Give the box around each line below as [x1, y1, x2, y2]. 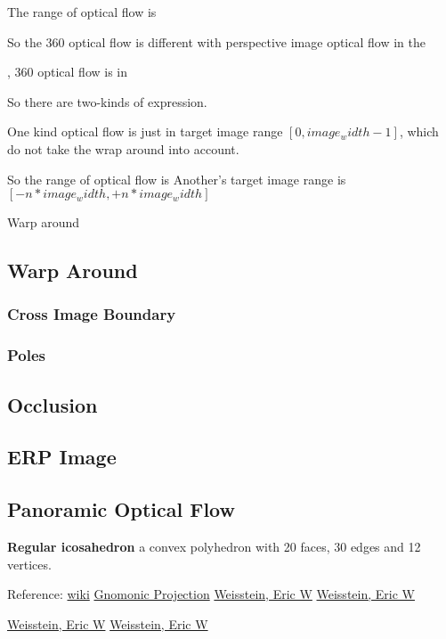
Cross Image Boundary [7, 303, 176, 325]
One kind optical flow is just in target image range [7, 122, 283, 141]
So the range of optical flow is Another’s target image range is [7, 169, 346, 188]
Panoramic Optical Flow [7, 496, 235, 523]
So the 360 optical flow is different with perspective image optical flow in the [7, 32, 426, 51]
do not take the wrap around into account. [7, 139, 239, 158]
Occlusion [7, 390, 98, 418]
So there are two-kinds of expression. [7, 92, 207, 111]
